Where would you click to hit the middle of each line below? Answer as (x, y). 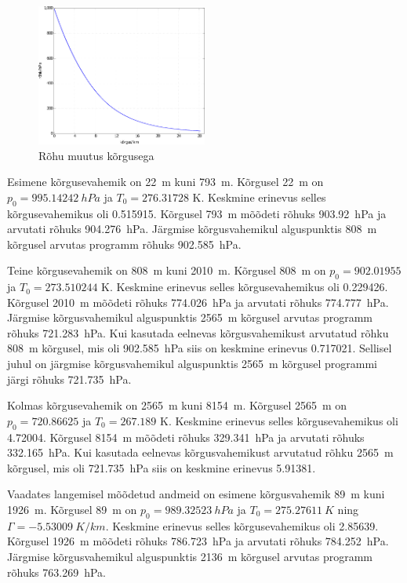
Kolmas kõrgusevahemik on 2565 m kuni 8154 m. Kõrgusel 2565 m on (177, 405)
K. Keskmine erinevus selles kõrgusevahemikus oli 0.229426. (245, 287)
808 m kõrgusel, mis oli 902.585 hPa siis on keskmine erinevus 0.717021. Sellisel (200, 348)
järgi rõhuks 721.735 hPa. (69, 379)
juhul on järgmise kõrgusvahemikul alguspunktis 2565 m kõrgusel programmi (192, 364)
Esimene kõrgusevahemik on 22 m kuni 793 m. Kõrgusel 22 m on (165, 182)
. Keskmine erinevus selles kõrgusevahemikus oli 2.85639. (242, 525)
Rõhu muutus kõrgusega (96, 155)
